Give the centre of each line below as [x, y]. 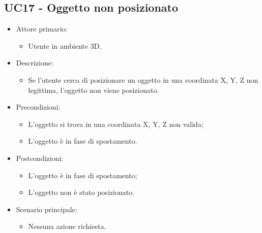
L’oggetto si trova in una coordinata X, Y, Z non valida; [116, 124]
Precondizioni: [38, 107]
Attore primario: [42, 29]
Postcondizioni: [40, 158]
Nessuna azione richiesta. [67, 226]
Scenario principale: [47, 209]
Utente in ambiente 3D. [65, 45]
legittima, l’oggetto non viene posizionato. [94, 90]
